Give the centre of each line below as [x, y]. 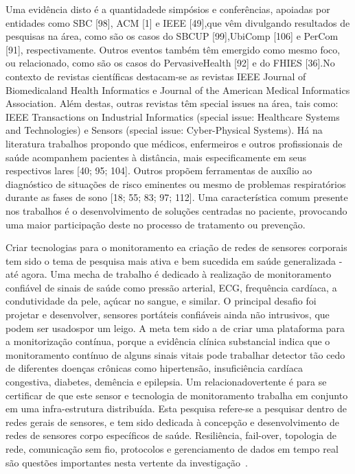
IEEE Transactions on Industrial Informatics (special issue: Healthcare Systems [173, 116]
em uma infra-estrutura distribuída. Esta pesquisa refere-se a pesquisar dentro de [176, 408]
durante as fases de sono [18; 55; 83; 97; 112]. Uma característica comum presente [177, 197]
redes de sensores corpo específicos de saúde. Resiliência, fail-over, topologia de [171, 435]
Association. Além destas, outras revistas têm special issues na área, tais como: [172, 103]
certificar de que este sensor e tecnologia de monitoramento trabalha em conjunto [177, 395]
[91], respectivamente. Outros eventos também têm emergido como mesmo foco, [173, 49]
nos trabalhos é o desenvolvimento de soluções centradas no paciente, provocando [176, 210]
